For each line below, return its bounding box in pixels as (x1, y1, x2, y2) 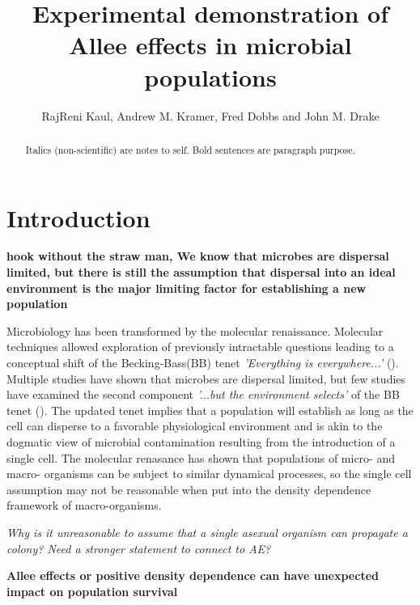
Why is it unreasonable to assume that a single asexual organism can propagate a (6, 523, 408, 540)
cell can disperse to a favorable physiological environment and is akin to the (6, 417, 383, 434)
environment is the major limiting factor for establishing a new (6, 279, 367, 296)
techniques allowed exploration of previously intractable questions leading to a (6, 338, 394, 355)
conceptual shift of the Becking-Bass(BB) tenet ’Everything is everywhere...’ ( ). (6, 354, 399, 371)
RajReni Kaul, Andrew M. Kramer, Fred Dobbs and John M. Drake (41, 107, 380, 124)
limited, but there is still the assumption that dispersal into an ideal (6, 264, 396, 281)
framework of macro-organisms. (6, 497, 162, 514)
